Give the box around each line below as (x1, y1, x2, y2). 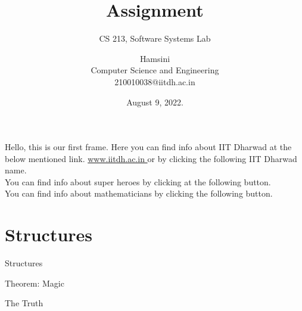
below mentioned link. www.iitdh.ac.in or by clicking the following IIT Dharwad (5, 152, 297, 164)
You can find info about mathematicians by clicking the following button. (5, 187, 273, 200)
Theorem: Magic (5, 276, 64, 289)
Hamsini (139, 52, 170, 64)
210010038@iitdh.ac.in (114, 75, 195, 88)
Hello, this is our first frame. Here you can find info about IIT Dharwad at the (5, 141, 292, 153)
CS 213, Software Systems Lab (99, 32, 211, 45)
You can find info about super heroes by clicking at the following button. (5, 175, 271, 188)
